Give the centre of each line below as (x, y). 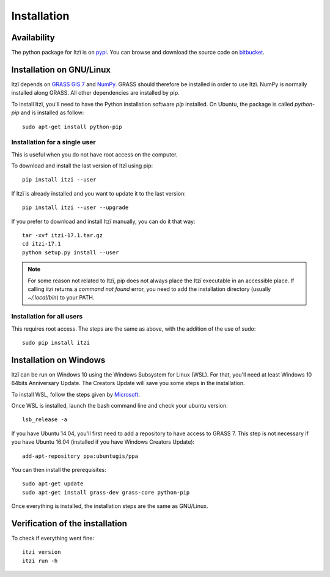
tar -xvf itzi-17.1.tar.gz (63, 236)
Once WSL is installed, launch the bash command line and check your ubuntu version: (120, 405)
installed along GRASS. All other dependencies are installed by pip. (95, 93)
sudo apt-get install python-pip (72, 127)
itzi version (42, 552)
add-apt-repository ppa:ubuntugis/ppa (80, 456)
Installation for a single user (53, 142)
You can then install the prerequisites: (59, 469)
